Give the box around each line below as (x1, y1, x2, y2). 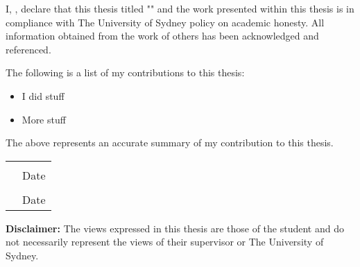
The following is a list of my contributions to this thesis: (6, 65, 245, 80)
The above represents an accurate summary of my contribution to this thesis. (6, 135, 334, 150)
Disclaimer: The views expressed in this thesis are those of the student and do (6, 221, 344, 235)
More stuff (22, 112, 66, 126)
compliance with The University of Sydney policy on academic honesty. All (6, 15, 325, 29)
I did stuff (22, 88, 65, 103)
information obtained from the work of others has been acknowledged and (6, 28, 319, 43)
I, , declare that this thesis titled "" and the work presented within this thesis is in (6, 1, 354, 15)
